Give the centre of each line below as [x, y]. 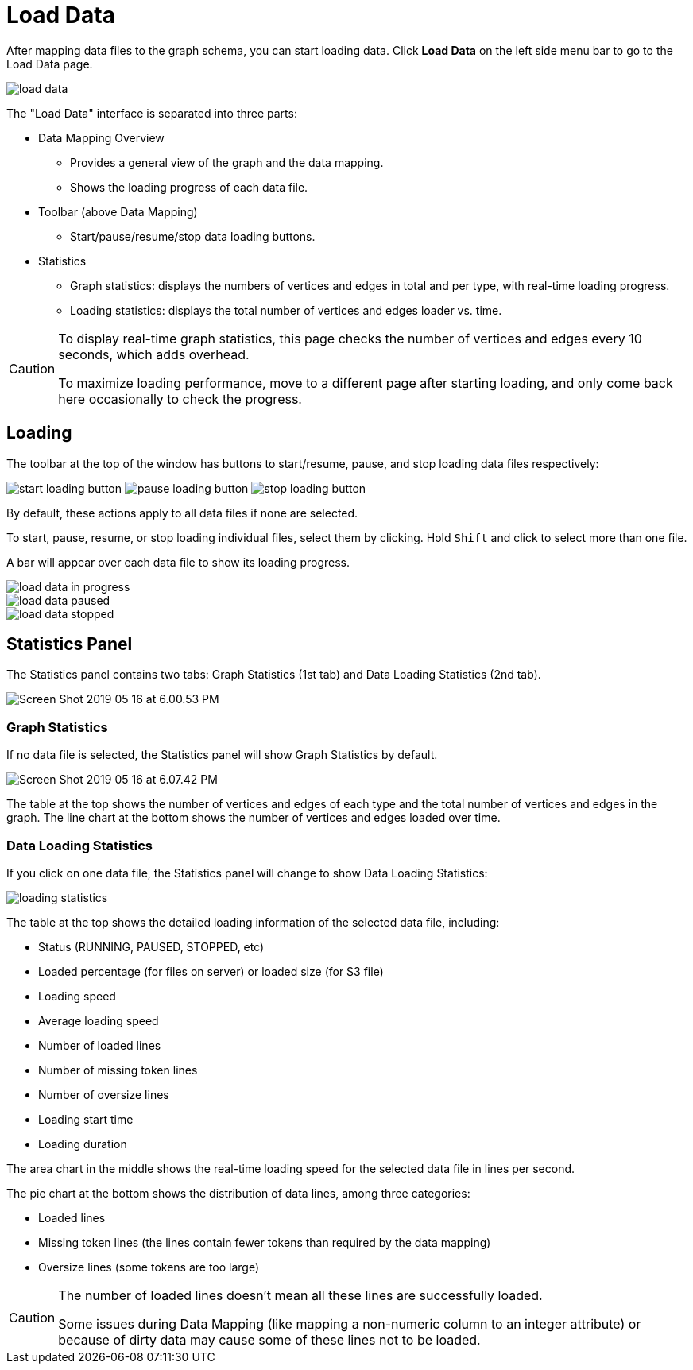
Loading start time [86, 1119]
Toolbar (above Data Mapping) [118, 211]
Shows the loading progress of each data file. [189, 187]
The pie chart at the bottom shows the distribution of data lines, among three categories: [238, 1193]
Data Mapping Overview [101, 137]
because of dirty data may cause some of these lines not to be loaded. [269, 1339]
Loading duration [83, 1144]
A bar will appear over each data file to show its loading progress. [178, 562]
